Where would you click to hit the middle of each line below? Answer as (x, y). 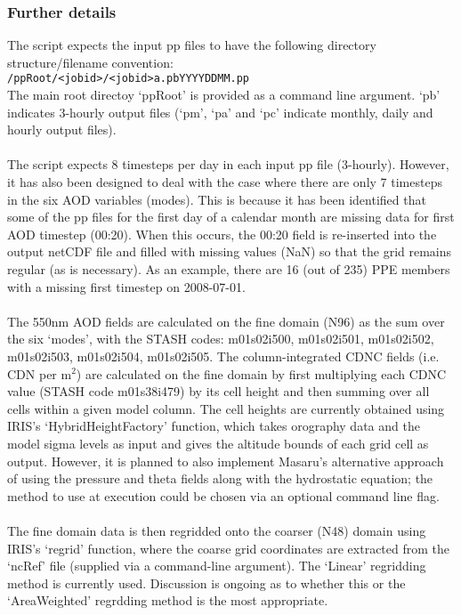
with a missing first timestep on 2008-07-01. (126, 286)
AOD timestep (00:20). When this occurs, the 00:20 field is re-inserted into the (222, 234)
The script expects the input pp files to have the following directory (192, 45)
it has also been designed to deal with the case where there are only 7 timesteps (225, 182)
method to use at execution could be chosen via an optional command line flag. (223, 495)
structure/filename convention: (90, 62)
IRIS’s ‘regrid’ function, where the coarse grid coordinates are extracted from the (228, 548)
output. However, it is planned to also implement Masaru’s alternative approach (226, 461)
